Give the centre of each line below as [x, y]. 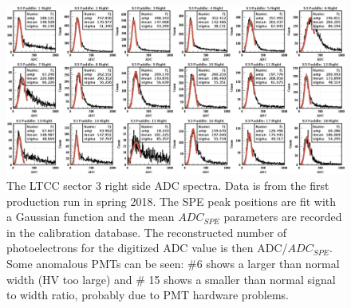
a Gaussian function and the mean [91, 217]
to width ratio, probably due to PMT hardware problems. [148, 295]
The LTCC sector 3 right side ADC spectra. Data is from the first [168, 185]
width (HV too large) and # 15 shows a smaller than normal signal [171, 279]
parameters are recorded [283, 217]
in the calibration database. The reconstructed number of [147, 232]
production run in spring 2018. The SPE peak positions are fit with [172, 201]
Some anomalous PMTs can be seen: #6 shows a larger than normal [173, 263]
